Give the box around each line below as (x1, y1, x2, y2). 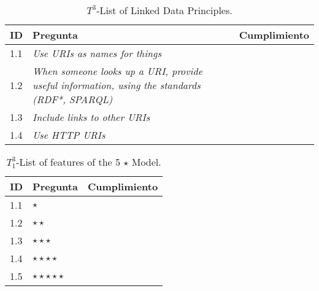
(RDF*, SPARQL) (33, 92, 113, 106)
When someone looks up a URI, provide (33, 64, 203, 78)
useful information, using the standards (33, 78, 201, 92)
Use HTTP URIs (33, 128, 106, 142)
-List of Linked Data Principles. (96, 3, 233, 17)
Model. (131, 155, 161, 169)
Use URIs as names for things (33, 46, 161, 60)
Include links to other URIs (33, 110, 150, 124)
